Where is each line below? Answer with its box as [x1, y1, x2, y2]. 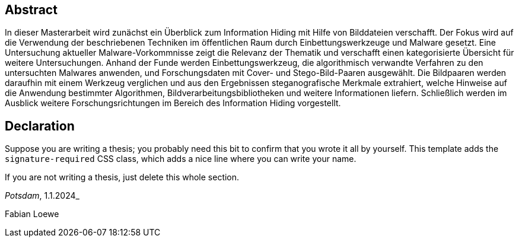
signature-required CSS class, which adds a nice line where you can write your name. [5, 154, 356, 164]
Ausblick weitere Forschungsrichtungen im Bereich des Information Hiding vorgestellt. [5, 98, 341, 109]
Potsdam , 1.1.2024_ [5, 190, 79, 201]
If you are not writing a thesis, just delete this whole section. [5, 172, 240, 183]
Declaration [5, 118, 75, 133]
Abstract [5, 2, 58, 17]
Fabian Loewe [5, 209, 59, 219]
